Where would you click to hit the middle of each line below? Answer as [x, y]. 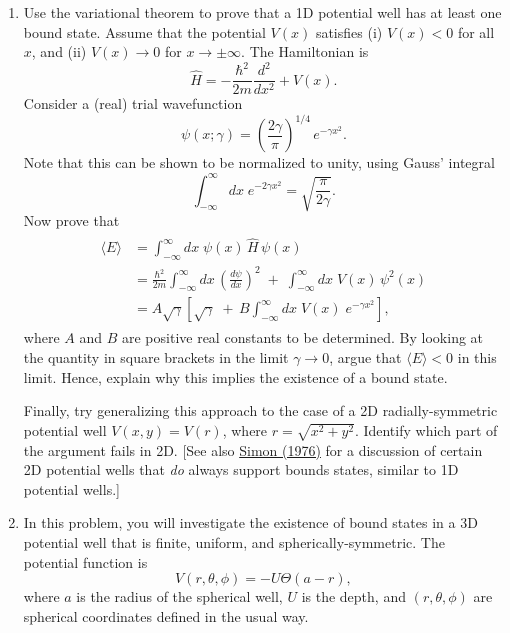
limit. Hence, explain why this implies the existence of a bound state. [235, 376]
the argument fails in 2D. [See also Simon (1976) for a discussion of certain [253, 449]
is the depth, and [353, 596]
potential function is [85, 561]
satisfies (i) [349, 31]
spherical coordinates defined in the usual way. [166, 615]
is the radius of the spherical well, [179, 596]
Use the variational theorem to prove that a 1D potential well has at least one [262, 12]
